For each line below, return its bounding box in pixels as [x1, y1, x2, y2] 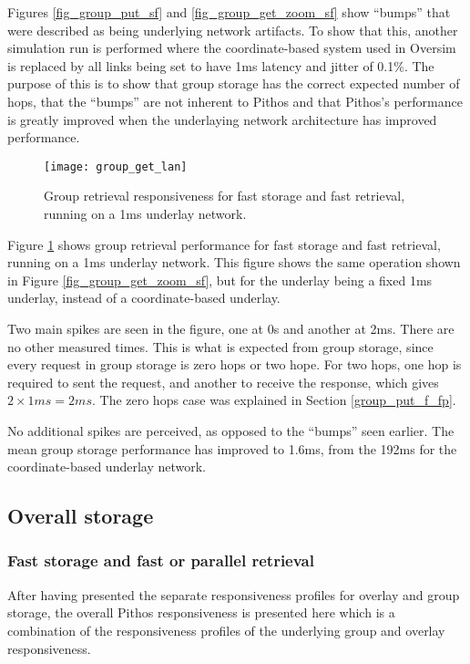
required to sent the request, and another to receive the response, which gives [7, 372, 439, 391]
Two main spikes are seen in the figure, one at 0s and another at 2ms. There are [7, 318, 455, 337]
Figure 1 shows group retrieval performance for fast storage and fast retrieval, [7, 234, 441, 254]
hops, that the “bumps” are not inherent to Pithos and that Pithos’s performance [7, 91, 463, 110]
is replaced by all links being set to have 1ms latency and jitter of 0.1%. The [7, 56, 434, 75]
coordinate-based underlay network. [7, 457, 206, 476]
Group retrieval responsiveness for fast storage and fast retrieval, [44, 186, 405, 205]
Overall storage [7, 502, 154, 530]
